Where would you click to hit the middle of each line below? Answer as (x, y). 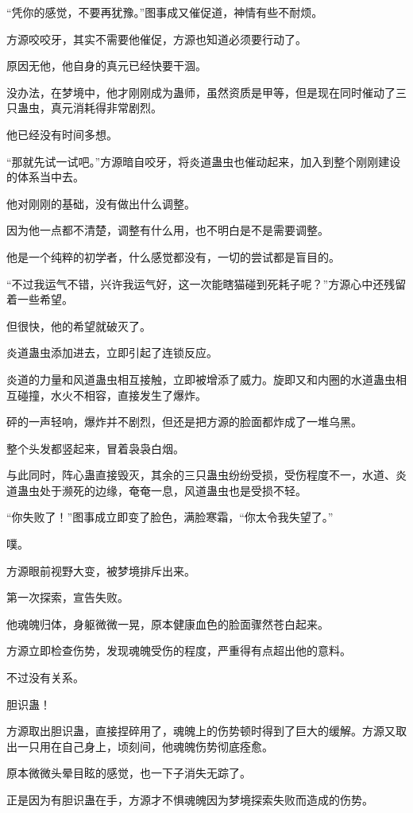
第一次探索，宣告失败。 (68, 597)
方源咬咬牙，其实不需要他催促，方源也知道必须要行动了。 (156, 39)
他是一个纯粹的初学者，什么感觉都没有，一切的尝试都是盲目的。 (173, 256)
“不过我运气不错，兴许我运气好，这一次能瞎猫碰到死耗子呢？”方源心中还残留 (206, 283)
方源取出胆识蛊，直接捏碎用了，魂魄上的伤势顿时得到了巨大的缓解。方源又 (201, 731)
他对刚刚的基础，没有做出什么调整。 (101, 203)
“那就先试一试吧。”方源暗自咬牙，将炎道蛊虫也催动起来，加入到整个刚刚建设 (204, 161)
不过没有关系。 (45, 677)
